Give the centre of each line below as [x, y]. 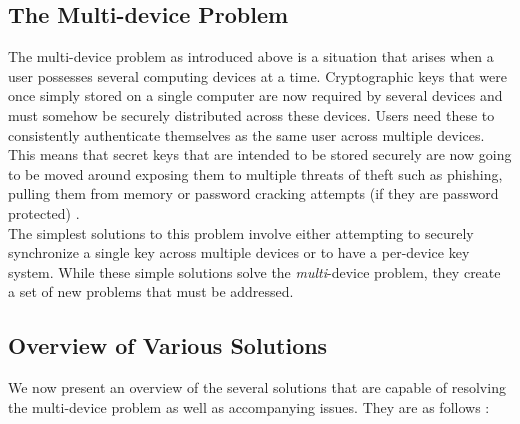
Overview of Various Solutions [168, 345]
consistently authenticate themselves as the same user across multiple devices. [246, 134]
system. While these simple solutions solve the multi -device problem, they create [254, 271]
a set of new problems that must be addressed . [151, 291]
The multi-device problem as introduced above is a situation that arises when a [251, 56]
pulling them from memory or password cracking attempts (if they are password [253, 193]
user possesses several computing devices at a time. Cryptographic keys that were [257, 75]
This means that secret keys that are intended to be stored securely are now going [260, 154]
